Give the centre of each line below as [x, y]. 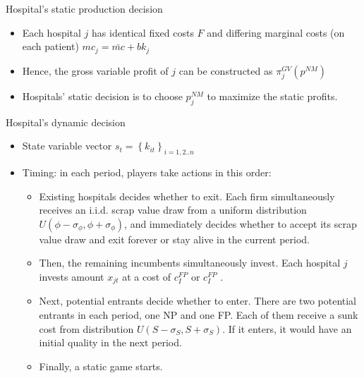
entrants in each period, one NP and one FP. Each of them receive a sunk [199, 315]
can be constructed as [226, 70]
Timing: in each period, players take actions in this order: [147, 172]
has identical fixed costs [143, 32]
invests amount [72, 276]
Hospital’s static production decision [84, 8]
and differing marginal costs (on [276, 32]
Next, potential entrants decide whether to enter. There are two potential [198, 301]
